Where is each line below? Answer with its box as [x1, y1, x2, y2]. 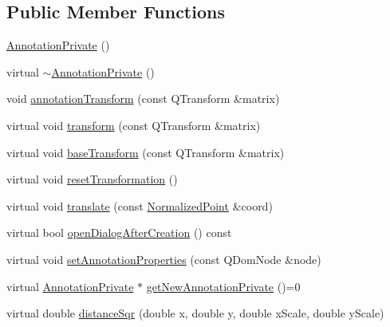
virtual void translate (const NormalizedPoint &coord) [6, 197, 273, 214]
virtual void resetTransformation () [6, 171, 178, 187]
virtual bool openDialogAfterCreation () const [6, 224, 232, 241]
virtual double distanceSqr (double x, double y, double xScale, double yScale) [6, 305, 384, 321]
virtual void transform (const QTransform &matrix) [6, 116, 261, 133]
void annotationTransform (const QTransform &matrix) [6, 90, 280, 107]
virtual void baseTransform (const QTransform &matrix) [6, 144, 285, 160]
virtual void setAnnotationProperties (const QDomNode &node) [6, 250, 321, 267]
